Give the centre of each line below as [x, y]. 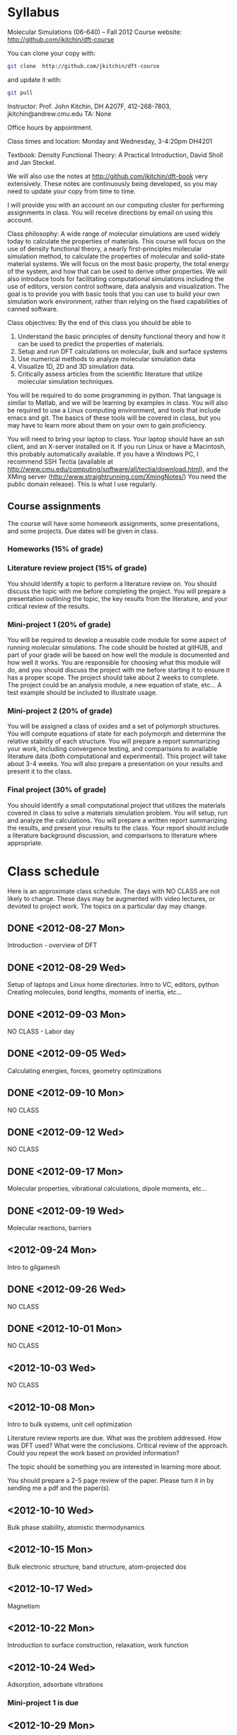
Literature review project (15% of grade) [77, 568]
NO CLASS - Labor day [41, 1031]
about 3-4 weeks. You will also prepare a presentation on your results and [115, 764]
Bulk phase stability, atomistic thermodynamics [76, 1527]
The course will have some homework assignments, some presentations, [114, 523]
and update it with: [35, 79]
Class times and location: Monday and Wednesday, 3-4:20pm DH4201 [110, 141]
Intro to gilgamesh [34, 1267]
